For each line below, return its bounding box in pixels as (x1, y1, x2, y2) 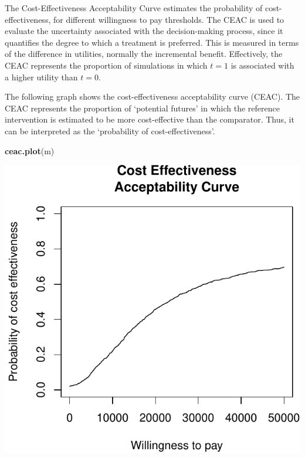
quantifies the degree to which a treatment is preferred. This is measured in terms (5, 36, 299, 48)
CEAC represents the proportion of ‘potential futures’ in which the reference (5, 101, 280, 114)
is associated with (231, 59, 294, 71)
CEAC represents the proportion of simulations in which (5, 59, 208, 71)
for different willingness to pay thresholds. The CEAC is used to (53, 13, 284, 25)
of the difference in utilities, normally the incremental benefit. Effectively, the (5, 48, 283, 60)
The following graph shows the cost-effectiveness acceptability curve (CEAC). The (5, 90, 300, 103)
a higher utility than (5, 70, 78, 83)
